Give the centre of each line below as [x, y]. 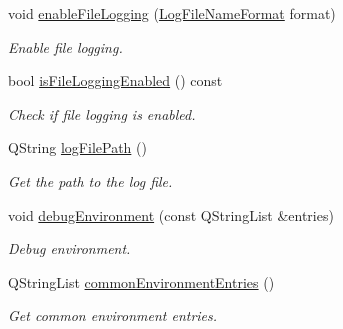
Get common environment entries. [113, 315]
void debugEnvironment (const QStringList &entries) [171, 214]
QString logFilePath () [77, 147]
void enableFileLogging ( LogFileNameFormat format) [172, 13]
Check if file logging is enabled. [102, 113]
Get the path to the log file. [90, 180]
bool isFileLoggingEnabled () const [115, 80]
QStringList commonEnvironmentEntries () [141, 281]
